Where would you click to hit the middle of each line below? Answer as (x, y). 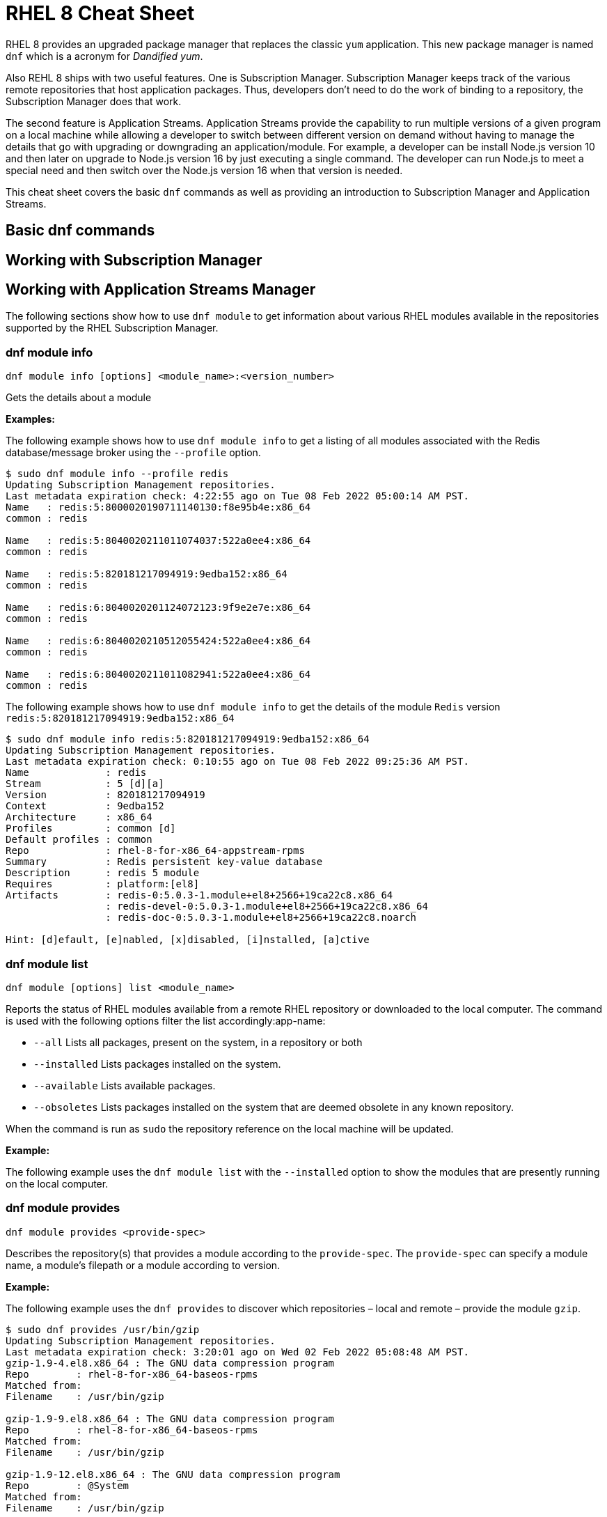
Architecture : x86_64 (79, 817)
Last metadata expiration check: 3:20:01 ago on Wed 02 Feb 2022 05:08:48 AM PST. (237, 1352)
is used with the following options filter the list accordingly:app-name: (166, 1020)
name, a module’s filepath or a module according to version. (143, 1265)
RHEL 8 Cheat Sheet (100, 13)
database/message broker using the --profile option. (133, 453)
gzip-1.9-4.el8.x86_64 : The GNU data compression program (170, 1363)
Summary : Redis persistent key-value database (164, 862)
